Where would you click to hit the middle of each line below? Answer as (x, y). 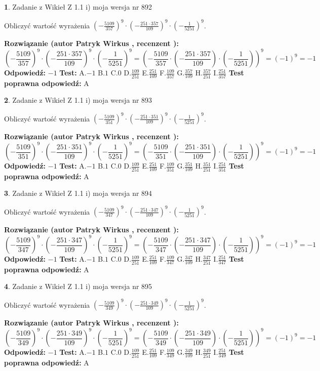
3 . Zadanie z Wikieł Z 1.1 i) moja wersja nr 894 (78, 193)
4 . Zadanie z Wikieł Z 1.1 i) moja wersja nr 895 (78, 286)
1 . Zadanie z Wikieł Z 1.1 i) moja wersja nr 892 (78, 7)
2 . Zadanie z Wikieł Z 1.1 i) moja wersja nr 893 (78, 100)
